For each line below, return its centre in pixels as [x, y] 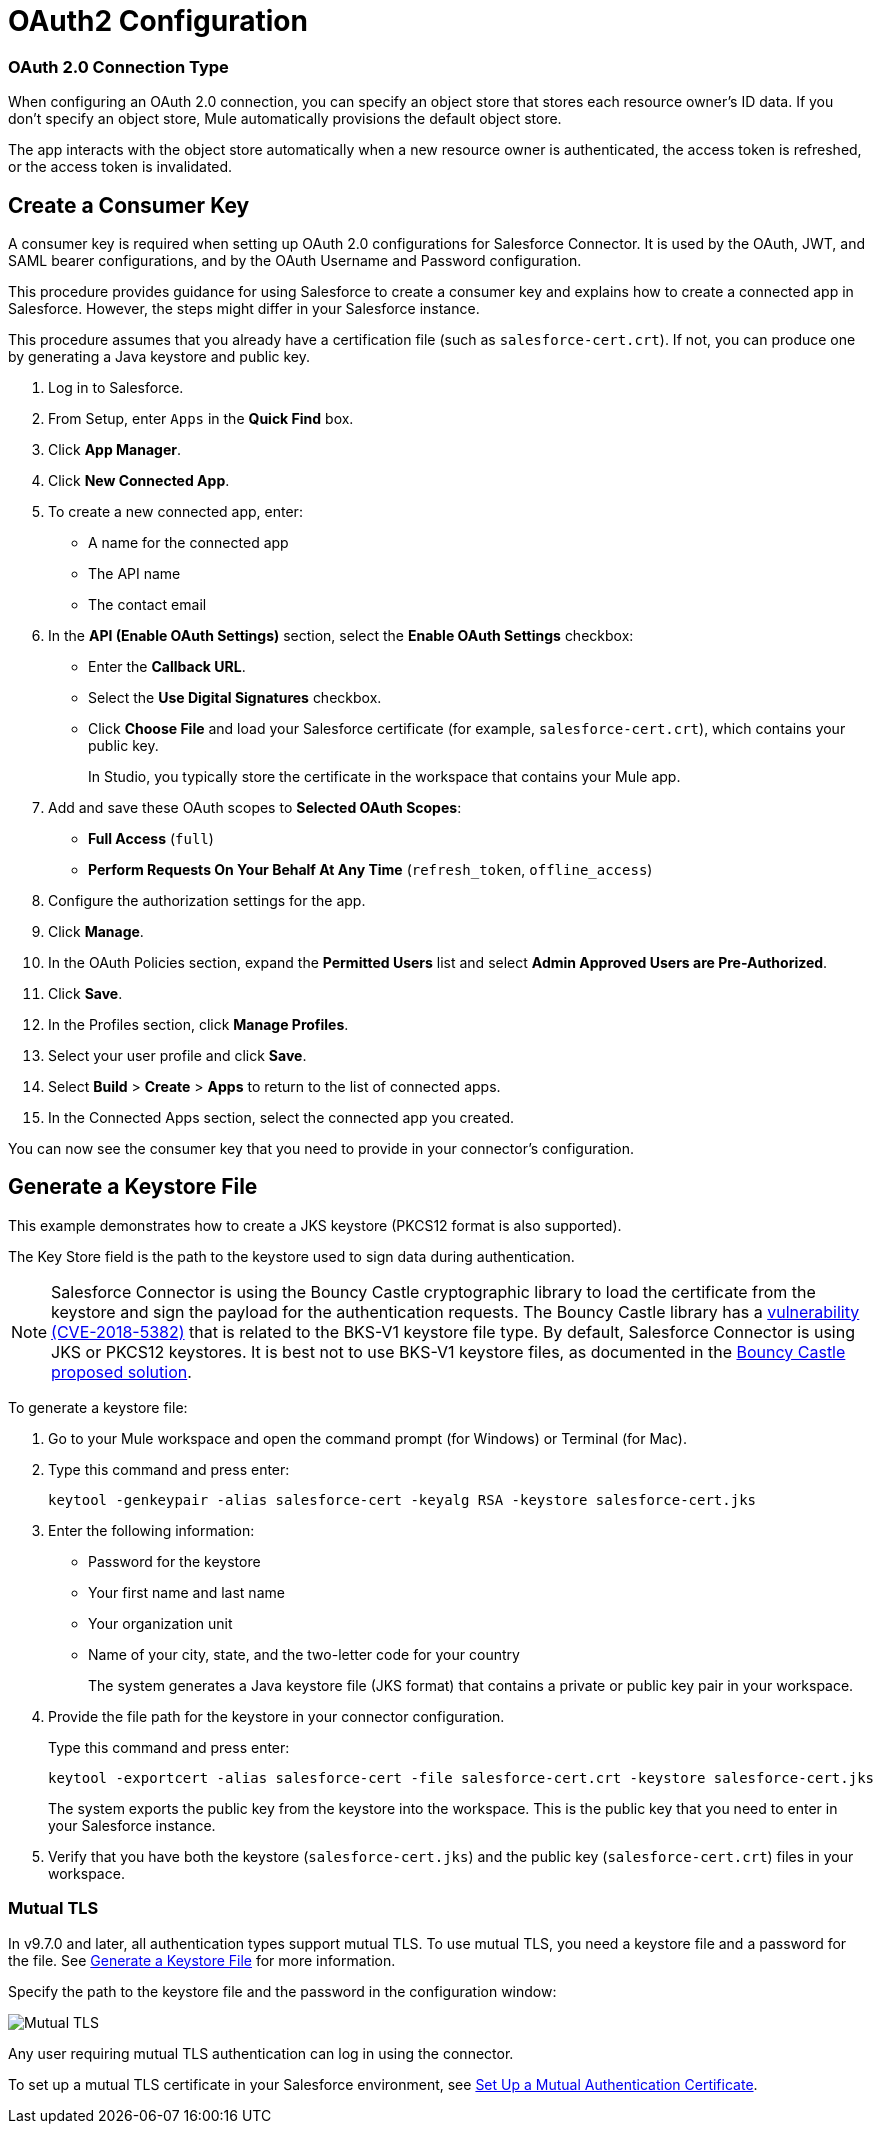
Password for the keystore [174, 1561]
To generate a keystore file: [98, 1407]
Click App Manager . [115, 449]
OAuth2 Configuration [158, 21]
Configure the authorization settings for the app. [207, 900]
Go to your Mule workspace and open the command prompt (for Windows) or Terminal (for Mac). [367, 1438]
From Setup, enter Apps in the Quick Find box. [201, 418]
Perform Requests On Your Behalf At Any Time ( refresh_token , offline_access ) [370, 869]
